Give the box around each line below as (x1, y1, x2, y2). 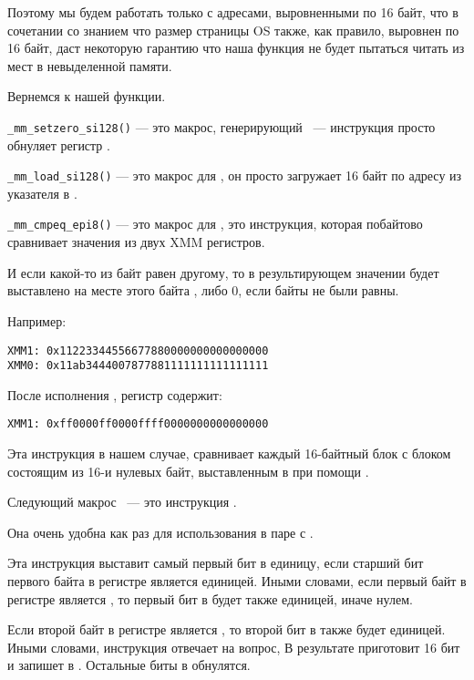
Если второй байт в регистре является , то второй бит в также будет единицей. (7, 620, 446, 639)
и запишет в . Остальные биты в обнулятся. (7, 655, 251, 675)
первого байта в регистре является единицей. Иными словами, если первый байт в (7, 572, 467, 591)
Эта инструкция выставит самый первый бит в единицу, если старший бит (7, 553, 424, 572)
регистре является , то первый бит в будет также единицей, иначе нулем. (7, 589, 413, 608)
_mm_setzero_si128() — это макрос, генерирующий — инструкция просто (7, 117, 436, 136)
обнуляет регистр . (7, 135, 110, 154)
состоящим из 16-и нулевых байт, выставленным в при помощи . (7, 461, 369, 480)
